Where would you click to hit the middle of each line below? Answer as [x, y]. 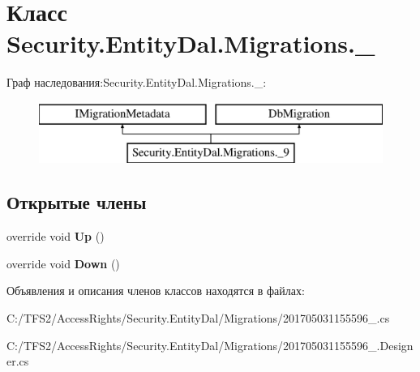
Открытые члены [77, 202]
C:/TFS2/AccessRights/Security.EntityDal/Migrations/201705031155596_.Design [210, 345]
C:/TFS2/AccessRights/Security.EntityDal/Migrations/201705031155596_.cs [198, 318]
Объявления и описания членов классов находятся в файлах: [156, 291]
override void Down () [63, 263]
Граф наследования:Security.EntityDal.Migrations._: [137, 82]
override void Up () [56, 236]
